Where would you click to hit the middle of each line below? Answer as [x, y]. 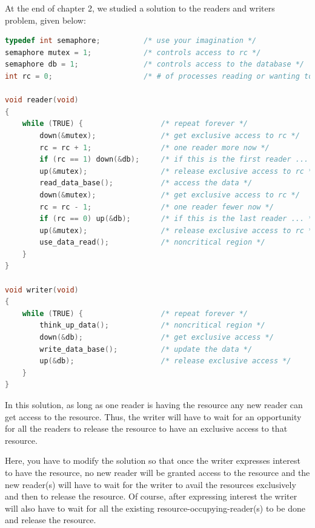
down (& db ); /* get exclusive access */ [157, 338]
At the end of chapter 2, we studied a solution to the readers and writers [140, 8]
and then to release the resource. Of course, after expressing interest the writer [151, 496]
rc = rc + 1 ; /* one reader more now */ [154, 147]
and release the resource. [51, 520]
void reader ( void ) [42, 100]
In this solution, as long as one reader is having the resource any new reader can [154, 404]
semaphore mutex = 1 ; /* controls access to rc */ [133, 52]
